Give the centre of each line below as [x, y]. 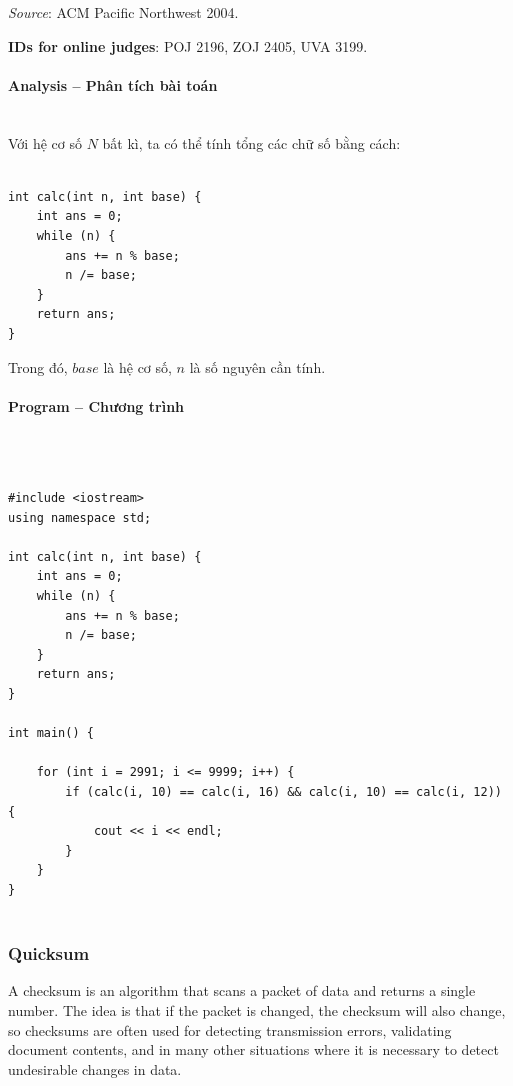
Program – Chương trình [96, 405]
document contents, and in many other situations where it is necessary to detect [253, 1049]
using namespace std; [80, 517]
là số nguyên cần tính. [257, 366]
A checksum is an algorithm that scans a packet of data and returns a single [242, 990]
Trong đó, [38, 366]
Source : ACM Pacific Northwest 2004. [123, 12]
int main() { [51, 733]
